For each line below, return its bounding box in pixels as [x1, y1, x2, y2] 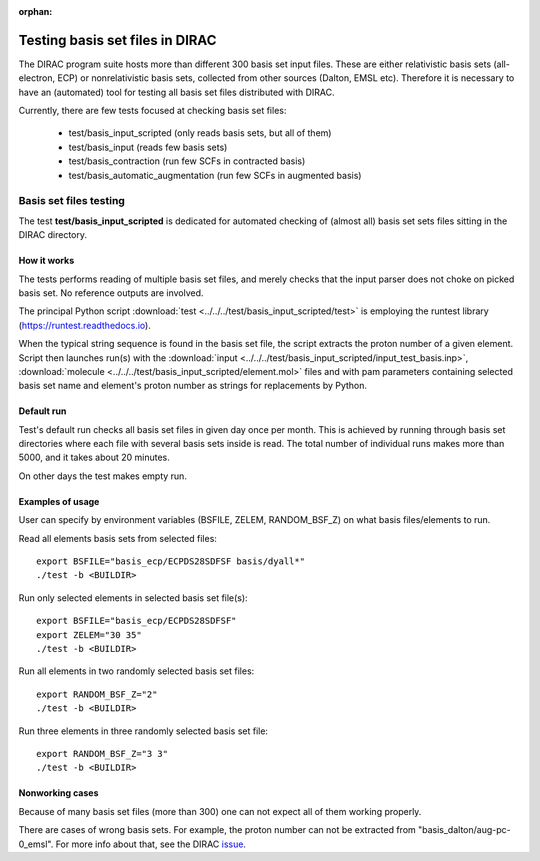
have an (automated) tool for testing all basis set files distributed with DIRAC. [18, 86, 335, 98]
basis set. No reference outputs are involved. [18, 286, 204, 299]
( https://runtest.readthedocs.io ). [18, 319, 152, 331]
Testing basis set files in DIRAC [18, 31, 217, 49]
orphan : [18, 6, 53, 17]
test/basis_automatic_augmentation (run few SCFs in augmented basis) [68, 169, 362, 181]
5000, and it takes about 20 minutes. [18, 451, 170, 464]
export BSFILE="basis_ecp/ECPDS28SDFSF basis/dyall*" [36, 556, 305, 567]
